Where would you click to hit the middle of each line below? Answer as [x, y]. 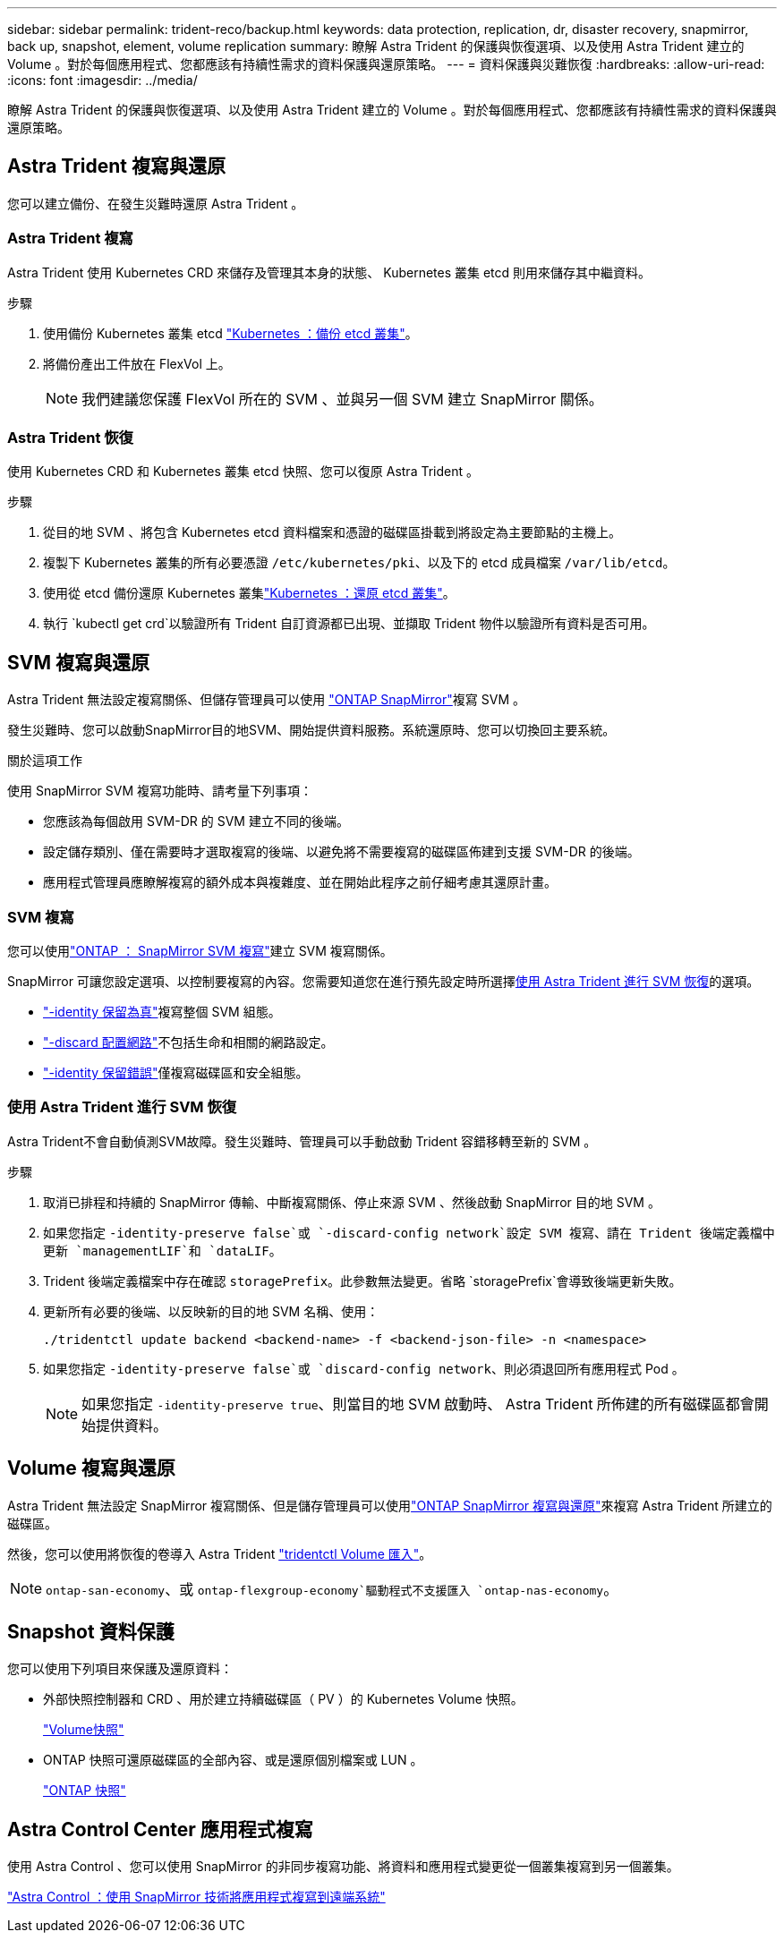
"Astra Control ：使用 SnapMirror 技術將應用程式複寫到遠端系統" [196, 1897]
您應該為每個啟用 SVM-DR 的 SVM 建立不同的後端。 [196, 821]
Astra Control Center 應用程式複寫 [160, 1829]
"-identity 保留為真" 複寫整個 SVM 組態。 [162, 1011]
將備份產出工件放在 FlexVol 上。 [137, 363]
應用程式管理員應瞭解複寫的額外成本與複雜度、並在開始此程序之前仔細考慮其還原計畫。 [300, 882]
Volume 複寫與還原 [91, 1468]
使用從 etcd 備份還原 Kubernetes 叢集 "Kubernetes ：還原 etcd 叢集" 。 [249, 593]
